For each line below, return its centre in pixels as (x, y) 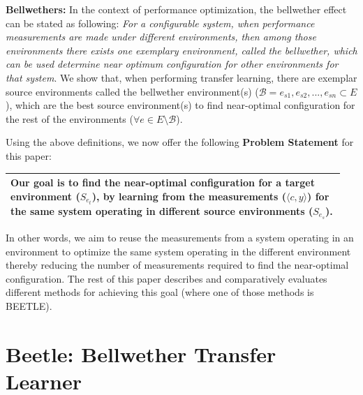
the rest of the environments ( (69, 118)
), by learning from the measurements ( (189, 196)
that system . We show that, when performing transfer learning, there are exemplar (181, 77)
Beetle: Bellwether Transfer (141, 353)
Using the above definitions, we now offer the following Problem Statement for (180, 142)
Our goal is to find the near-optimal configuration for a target (163, 182)
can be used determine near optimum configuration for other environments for (172, 64)
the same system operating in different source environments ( (162, 210)
